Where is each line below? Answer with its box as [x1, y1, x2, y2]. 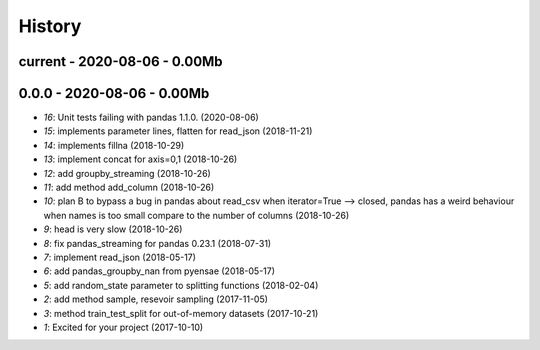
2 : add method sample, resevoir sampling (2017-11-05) [43, 293, 269, 305]
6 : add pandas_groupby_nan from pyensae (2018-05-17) [43, 265, 275, 277]
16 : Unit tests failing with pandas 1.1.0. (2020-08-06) [43, 111, 259, 124]
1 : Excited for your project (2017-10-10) [43, 321, 204, 333]
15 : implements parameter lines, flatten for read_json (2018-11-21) [43, 125, 313, 137]
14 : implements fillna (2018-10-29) [43, 139, 185, 151]
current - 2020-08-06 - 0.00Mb [18, 53, 224, 70]
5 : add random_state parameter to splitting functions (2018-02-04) [43, 279, 319, 291]
